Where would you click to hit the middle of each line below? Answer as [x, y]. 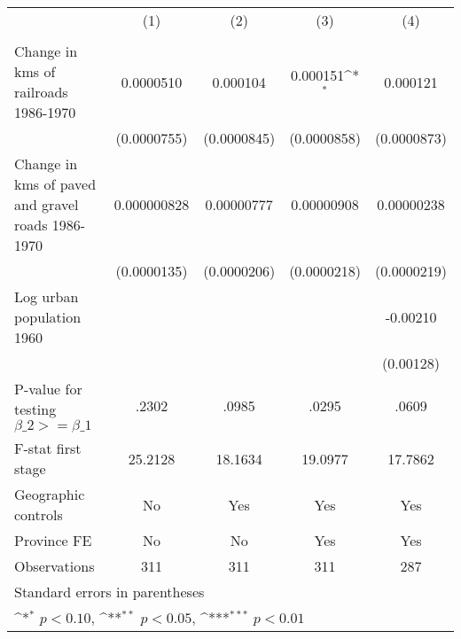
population [48, 317]
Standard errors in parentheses [109, 592]
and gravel [47, 204]
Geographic [50, 494]
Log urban [47, 296]
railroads [41, 92]
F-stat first [48, 448]
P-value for [48, 389]
